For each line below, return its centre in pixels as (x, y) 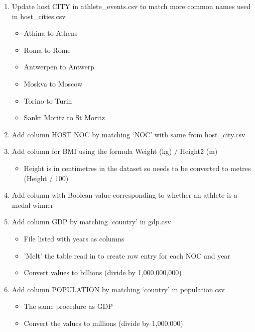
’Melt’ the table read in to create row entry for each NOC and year (127, 255)
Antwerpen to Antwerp (59, 67)
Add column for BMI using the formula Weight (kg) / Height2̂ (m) (115, 151)
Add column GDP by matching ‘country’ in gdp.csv (91, 222)
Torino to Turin (48, 100)
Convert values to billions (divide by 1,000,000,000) (103, 272)
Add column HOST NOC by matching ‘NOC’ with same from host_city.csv (129, 134)
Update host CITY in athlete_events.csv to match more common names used (131, 6)
